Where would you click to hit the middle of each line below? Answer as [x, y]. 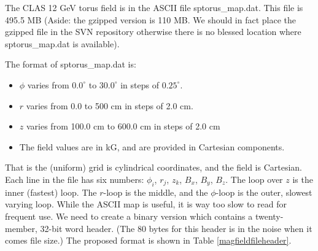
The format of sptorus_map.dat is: [71, 64]
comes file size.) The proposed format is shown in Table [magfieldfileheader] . [148, 240]
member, [21, 228]
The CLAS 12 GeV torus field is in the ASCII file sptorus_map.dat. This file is [154, 7]
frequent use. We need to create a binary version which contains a [129, 216]
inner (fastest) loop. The [51, 192]
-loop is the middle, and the [156, 192]
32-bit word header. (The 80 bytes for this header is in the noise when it [176, 228]
